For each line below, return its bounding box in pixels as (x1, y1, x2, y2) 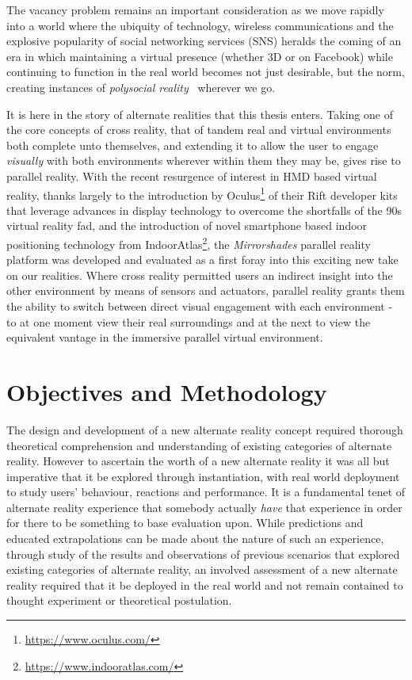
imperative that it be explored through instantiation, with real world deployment (6, 468, 400, 484)
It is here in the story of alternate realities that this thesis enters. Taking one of (6, 105, 393, 122)
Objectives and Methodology (6, 375, 327, 407)
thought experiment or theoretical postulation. (6, 592, 232, 609)
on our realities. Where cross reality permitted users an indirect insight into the (6, 266, 393, 283)
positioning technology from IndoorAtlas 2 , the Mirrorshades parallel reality (6, 233, 371, 252)
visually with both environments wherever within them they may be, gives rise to (6, 152, 401, 169)
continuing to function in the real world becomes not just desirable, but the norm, (6, 63, 405, 80)
